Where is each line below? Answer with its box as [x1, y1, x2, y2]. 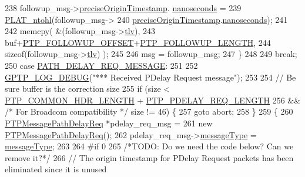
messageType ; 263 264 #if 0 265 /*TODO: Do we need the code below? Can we [5, 140, 294, 152]
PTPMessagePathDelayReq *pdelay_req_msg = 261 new [5, 116, 213, 129]
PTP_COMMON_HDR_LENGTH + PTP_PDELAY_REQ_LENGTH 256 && [5, 93, 301, 106]
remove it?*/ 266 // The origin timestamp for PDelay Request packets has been [5, 151, 294, 163]
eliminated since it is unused [5, 163, 107, 175]
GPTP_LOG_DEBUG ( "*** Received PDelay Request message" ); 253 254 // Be [5, 71, 296, 83]
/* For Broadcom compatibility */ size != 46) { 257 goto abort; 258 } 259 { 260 [5, 105, 293, 118]
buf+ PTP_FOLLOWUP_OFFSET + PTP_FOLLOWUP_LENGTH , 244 [5, 36, 271, 48]
